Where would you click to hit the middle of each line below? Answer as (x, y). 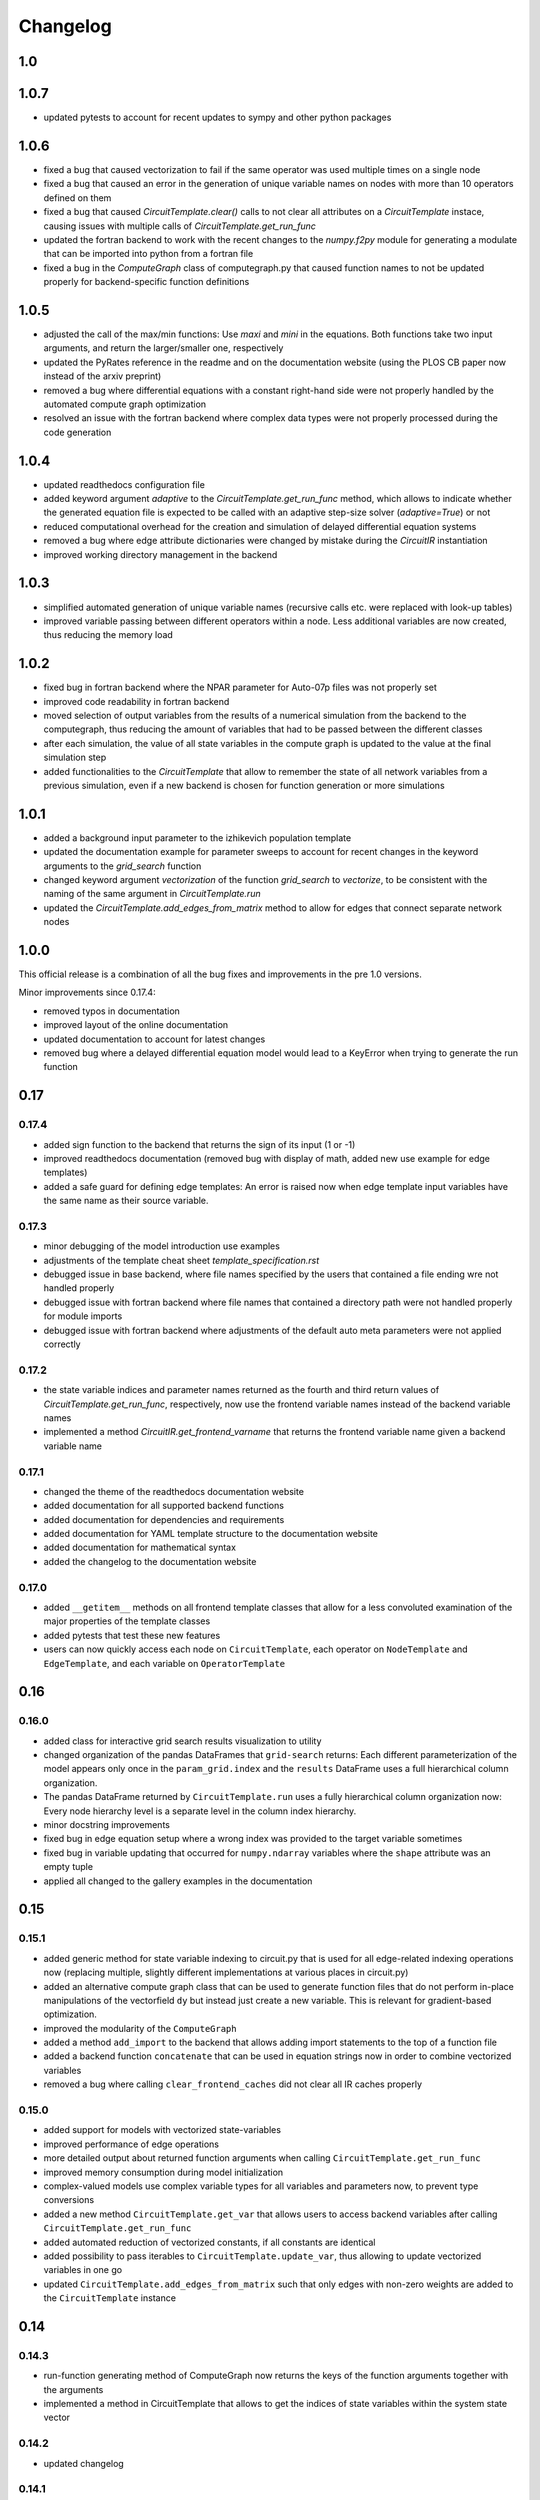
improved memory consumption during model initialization (163, 2172)
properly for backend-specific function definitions (146, 282)
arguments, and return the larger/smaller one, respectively (163, 348)
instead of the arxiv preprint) (102, 376)
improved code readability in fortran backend (136, 701)
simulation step (75, 757)
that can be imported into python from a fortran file (148, 254)
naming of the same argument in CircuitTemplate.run (152, 894)
